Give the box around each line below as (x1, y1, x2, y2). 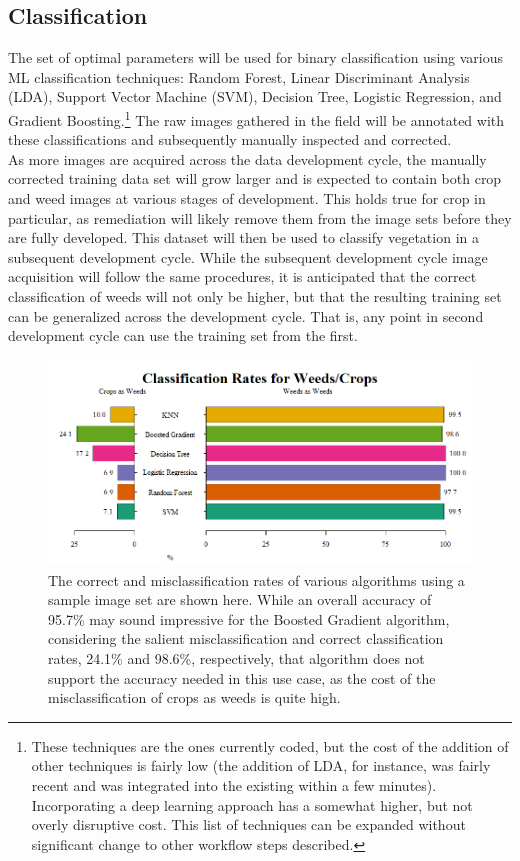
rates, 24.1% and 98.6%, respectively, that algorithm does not (48, 647, 425, 668)
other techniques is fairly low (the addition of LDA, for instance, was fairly (31, 755, 491, 776)
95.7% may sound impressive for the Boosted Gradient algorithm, (48, 608, 450, 629)
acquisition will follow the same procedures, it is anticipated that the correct (8, 266, 477, 287)
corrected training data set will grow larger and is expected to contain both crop (8, 168, 502, 189)
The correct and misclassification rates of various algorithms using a (48, 569, 465, 590)
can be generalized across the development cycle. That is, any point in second (8, 305, 484, 326)
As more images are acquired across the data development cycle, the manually (8, 148, 487, 169)
